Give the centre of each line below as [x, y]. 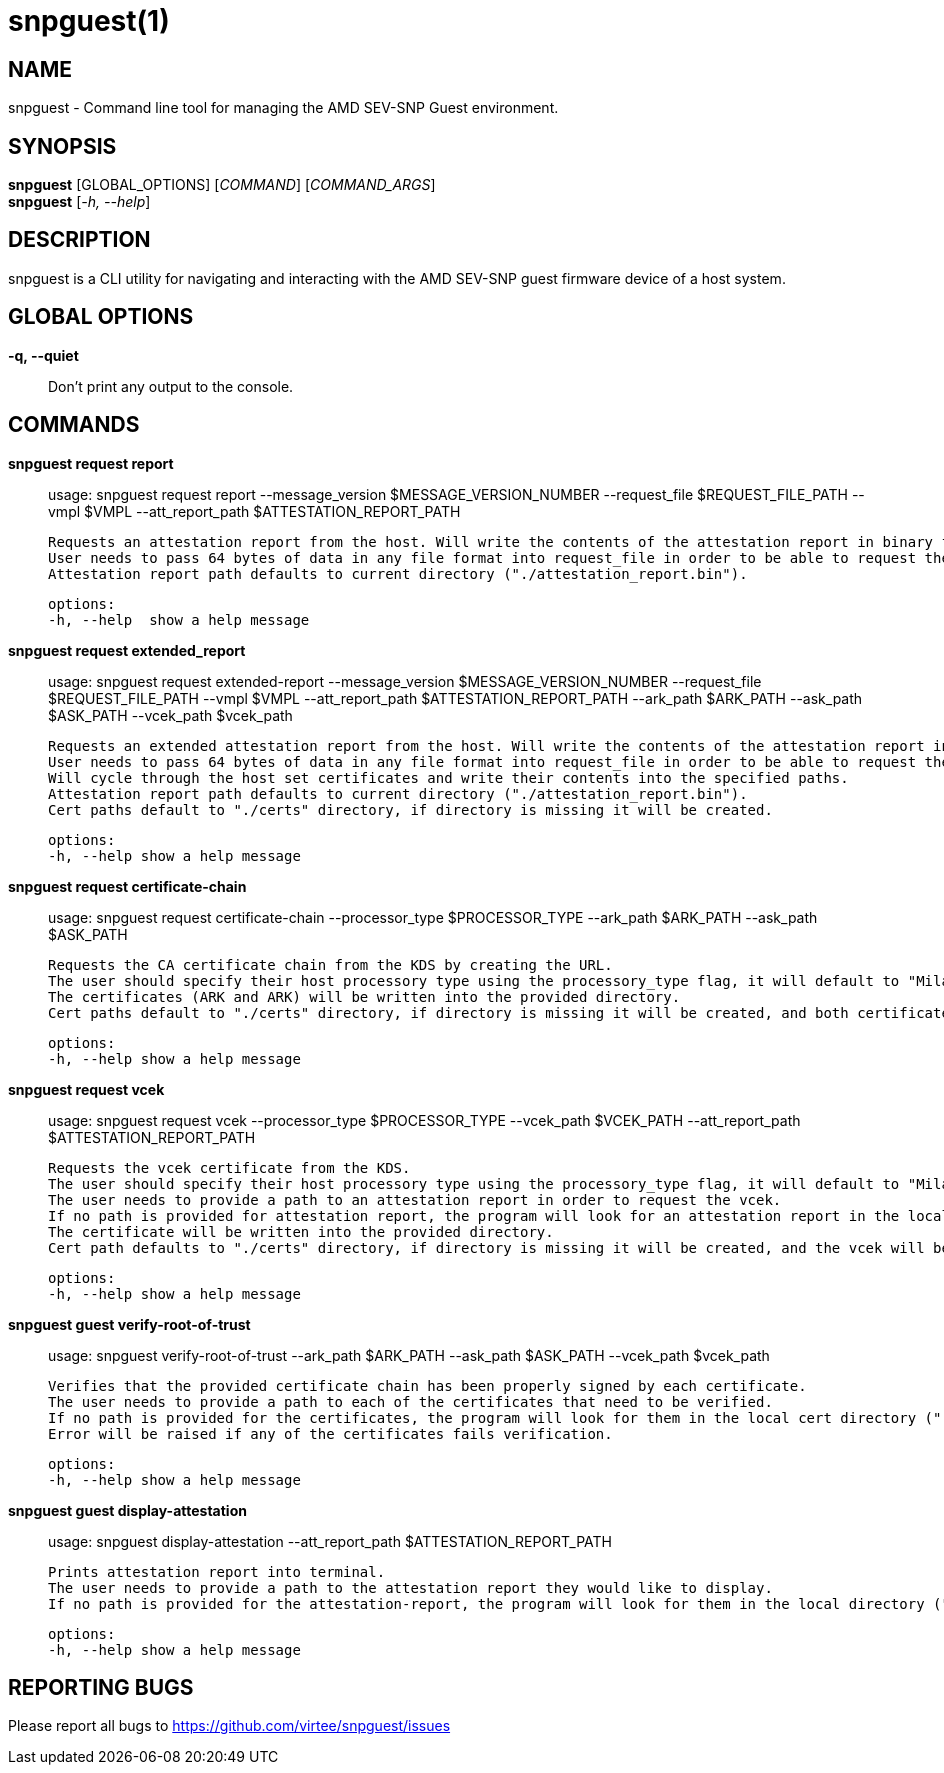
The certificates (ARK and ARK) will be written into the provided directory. [364, 996]
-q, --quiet [43, 355]
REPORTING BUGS [101, 1687]
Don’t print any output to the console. [171, 386]
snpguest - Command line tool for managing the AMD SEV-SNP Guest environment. [283, 108]
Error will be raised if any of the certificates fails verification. [330, 1433]
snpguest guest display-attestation [127, 1510]
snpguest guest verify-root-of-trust [129, 1324]
